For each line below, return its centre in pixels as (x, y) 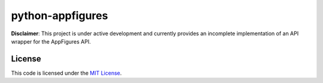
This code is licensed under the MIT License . (66, 73)
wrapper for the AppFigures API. (51, 41)
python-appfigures (60, 16)
